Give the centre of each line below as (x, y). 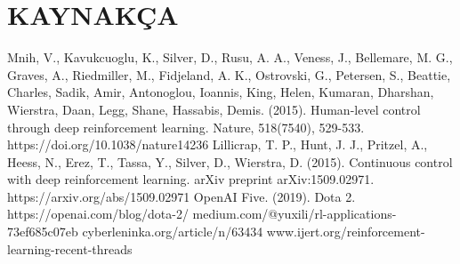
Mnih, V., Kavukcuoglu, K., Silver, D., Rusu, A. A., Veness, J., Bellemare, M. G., (230, 57)
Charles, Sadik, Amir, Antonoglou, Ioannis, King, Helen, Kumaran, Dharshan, (221, 92)
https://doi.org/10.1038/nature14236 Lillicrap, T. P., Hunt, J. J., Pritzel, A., (218, 144)
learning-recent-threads (70, 248)
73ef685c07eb (43, 232)
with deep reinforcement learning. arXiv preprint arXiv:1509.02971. (191, 179)
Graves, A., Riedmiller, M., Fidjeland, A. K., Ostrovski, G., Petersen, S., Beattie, (229, 74)
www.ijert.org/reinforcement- (346, 232)
